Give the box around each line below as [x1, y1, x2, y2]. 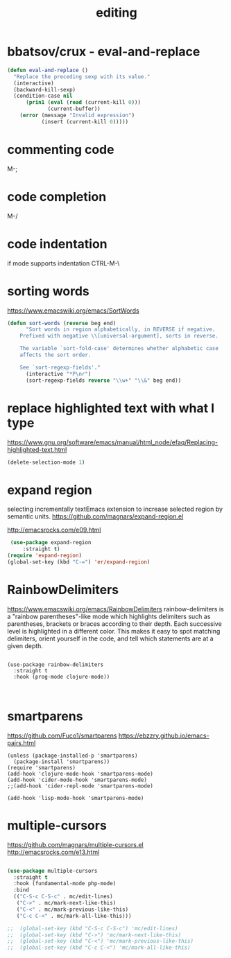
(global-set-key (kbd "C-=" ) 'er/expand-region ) [7, 558, 151, 566]
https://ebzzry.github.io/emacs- [118, 731, 209, 740]
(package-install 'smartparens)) [13, 758, 110, 765]
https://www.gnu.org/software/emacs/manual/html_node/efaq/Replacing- [7, 438, 219, 446]
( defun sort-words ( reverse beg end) [7, 320, 117, 326]
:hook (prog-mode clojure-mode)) [13, 673, 110, 680]
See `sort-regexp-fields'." [19, 364, 101, 371]
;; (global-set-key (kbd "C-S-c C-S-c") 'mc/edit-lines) [7, 925, 178, 932]
